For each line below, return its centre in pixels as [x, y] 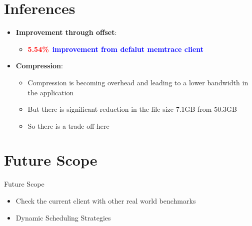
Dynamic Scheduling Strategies [63, 217]
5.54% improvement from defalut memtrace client [116, 49]
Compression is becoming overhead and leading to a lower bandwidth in [138, 82]
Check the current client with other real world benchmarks [106, 201]
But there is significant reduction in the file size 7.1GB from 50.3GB [132, 109]
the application [51, 92]
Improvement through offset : [66, 32]
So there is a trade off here [68, 125]
